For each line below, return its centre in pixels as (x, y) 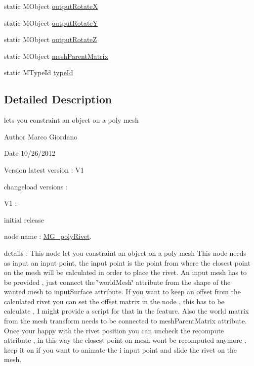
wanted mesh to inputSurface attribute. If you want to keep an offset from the (122, 292)
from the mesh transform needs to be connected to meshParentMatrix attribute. (126, 321)
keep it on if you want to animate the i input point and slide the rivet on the (121, 349)
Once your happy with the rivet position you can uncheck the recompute (114, 330)
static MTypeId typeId (39, 72)
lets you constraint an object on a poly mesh (71, 120)
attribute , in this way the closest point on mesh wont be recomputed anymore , (125, 340)
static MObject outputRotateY (51, 23)
